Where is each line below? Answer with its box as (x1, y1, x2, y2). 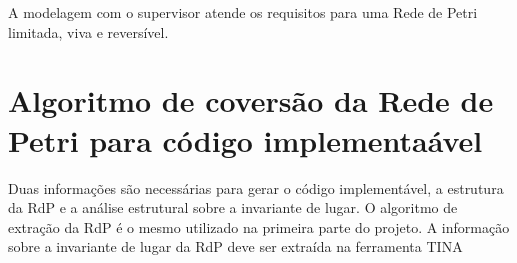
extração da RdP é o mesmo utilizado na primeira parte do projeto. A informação (8, 216, 510, 237)
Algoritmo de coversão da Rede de (8, 80, 494, 121)
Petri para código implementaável (8, 119, 483, 160)
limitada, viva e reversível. (8, 21, 169, 42)
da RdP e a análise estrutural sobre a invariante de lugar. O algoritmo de (8, 197, 458, 218)
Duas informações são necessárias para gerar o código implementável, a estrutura (8, 177, 504, 198)
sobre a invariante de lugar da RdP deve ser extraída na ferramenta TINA (8, 236, 463, 257)
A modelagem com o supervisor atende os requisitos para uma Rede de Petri (8, 2, 478, 22)
